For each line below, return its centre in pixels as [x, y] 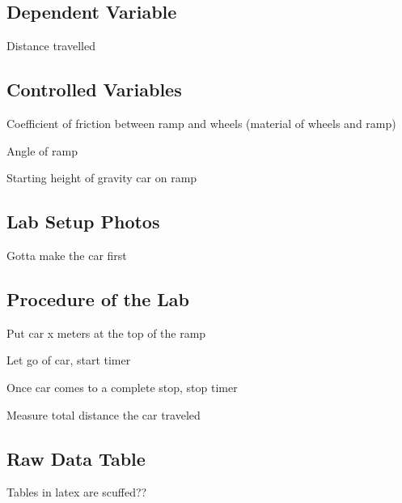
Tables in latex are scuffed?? [77, 492]
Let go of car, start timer [69, 360]
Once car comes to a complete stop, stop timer [122, 387]
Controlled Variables [94, 90]
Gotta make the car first [67, 255]
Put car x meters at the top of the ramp [106, 332]
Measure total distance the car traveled [104, 414]
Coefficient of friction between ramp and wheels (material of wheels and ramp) [201, 123]
